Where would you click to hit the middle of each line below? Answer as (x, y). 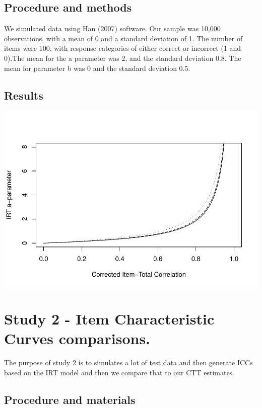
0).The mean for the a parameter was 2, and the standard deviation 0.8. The (123, 58)
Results (24, 95)
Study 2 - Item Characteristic (109, 319)
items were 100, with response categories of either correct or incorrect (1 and (122, 48)
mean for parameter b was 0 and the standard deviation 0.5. (97, 68)
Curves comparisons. (77, 338)
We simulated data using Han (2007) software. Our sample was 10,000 (112, 28)
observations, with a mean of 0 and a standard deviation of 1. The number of (123, 38)
